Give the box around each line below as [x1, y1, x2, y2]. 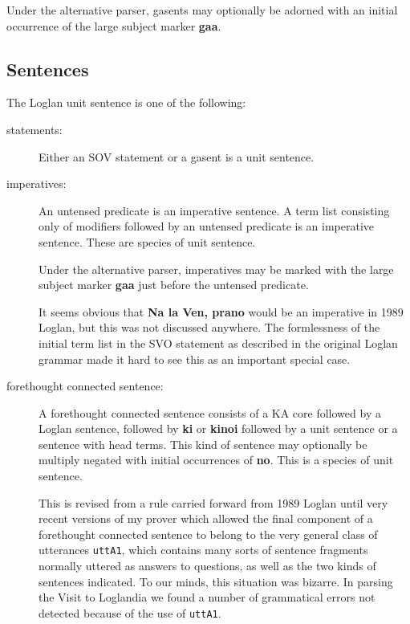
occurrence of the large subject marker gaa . [6, 17, 221, 34]
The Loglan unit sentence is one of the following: [6, 94, 246, 111]
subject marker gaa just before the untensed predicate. [39, 276, 309, 293]
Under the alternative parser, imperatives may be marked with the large [39, 260, 394, 277]
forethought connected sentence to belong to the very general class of [39, 525, 378, 542]
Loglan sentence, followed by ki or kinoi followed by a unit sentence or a [39, 420, 398, 437]
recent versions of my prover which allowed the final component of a [39, 510, 373, 527]
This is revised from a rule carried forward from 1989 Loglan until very [39, 494, 388, 511]
